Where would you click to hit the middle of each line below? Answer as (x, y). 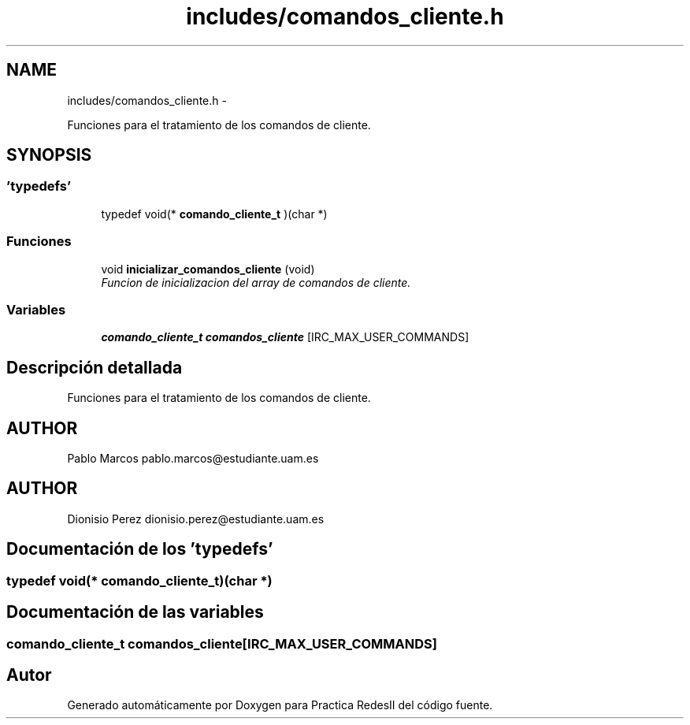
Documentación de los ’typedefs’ (140, 549)
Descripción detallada (95, 367)
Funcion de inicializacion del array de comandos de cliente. (256, 282)
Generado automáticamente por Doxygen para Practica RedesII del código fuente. (280, 705)
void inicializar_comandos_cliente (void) (208, 269)
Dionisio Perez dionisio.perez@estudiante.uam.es (196, 519)
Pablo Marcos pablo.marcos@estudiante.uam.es (193, 458)
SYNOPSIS (49, 155)
